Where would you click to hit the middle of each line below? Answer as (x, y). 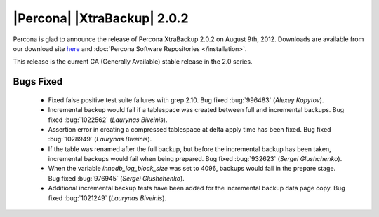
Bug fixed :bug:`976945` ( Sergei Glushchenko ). (117, 178)
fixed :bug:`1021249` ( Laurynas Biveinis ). (107, 198)
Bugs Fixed (38, 82)
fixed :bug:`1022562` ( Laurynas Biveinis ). (108, 120)
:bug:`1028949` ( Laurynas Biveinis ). (100, 139)
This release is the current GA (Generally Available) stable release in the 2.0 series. (133, 62)
